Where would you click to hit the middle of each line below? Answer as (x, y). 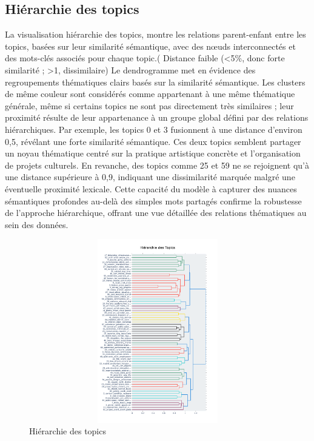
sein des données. (37, 224)
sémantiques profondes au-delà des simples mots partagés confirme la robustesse (153, 200)
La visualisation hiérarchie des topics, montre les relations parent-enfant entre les (155, 34)
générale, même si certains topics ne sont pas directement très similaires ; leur (149, 105)
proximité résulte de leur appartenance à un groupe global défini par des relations (157, 117)
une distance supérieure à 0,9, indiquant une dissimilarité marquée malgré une (150, 177)
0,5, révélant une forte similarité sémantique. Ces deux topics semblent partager (153, 141)
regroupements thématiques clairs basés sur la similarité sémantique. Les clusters (155, 82)
